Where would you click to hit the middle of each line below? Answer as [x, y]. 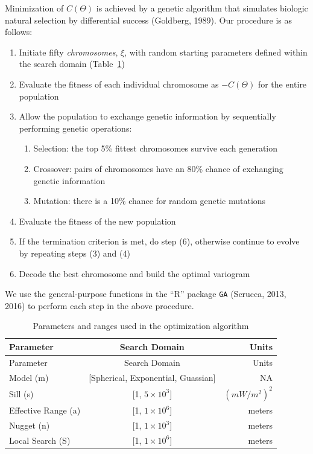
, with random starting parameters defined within [216, 52]
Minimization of [34, 8]
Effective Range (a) [45, 410]
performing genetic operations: [75, 128]
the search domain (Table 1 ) [72, 64]
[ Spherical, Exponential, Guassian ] [152, 377]
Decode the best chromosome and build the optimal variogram [134, 273]
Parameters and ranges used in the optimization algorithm [141, 326]
